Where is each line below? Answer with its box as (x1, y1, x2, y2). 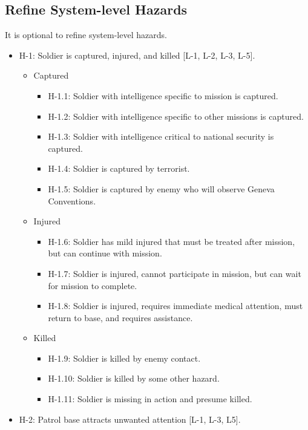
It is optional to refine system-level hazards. (5, 28, 167, 41)
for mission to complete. (48, 279, 137, 292)
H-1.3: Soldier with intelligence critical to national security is (48, 130, 274, 143)
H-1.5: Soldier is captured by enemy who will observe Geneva (48, 182, 275, 195)
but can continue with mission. (48, 247, 162, 259)
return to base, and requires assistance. (48, 311, 193, 324)
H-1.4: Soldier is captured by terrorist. (48, 162, 190, 175)
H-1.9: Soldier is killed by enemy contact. (48, 351, 201, 364)
